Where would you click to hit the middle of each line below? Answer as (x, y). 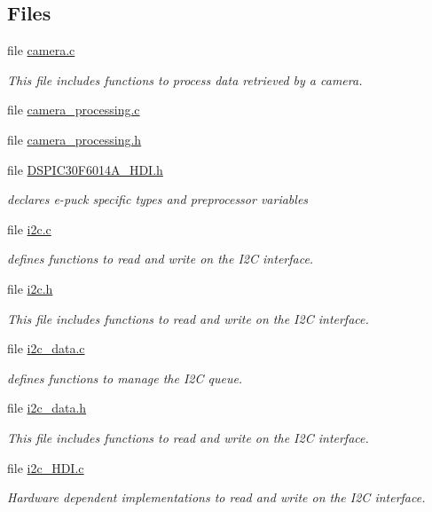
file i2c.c (29, 228)
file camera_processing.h (75, 139)
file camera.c (41, 50)
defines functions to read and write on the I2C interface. (161, 259)
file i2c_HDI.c (46, 467)
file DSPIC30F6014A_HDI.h (85, 169)
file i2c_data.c (46, 348)
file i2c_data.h (47, 408)
